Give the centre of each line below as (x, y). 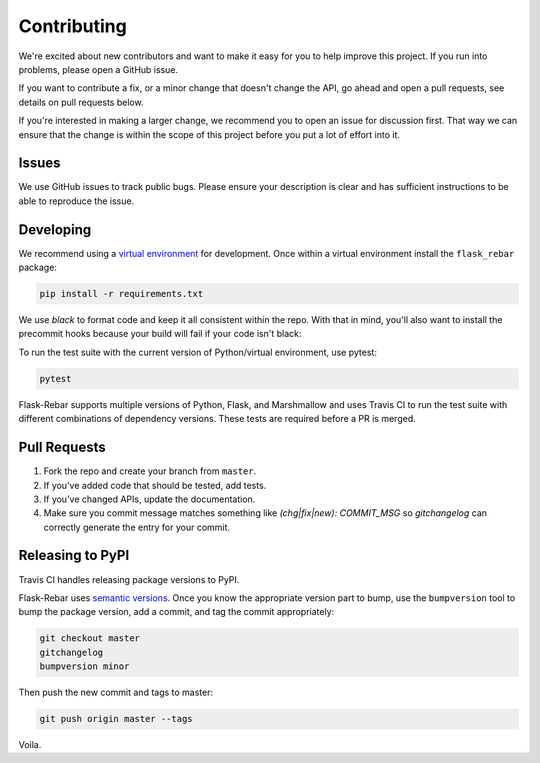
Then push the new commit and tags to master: (116, 692)
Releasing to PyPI (74, 555)
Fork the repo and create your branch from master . (150, 471)
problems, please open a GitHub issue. (98, 69)
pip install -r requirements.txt (121, 294)
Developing (55, 229)
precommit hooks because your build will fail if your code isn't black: (160, 334)
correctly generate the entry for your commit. (136, 527)
